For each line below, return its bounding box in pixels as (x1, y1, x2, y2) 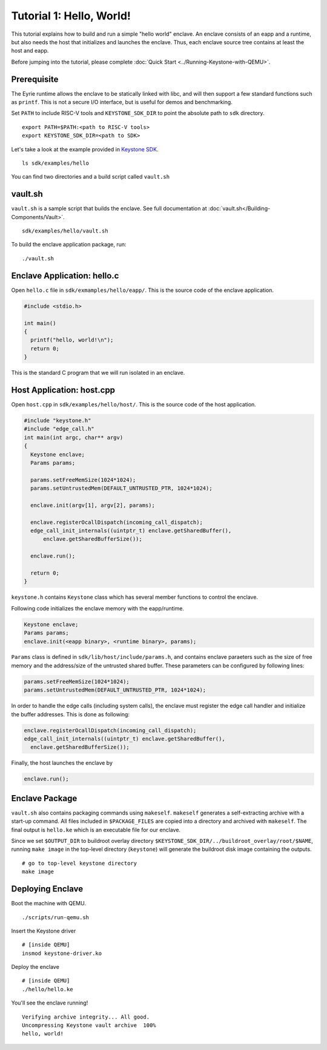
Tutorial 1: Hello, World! (11, 9, 131, 22)
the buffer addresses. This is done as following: (11, 710, 130, 718)
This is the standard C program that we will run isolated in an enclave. (11, 369, 185, 377)
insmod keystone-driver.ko (22, 949, 102, 957)
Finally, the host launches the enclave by (11, 759, 113, 767)
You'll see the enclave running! (11, 999, 88, 1006)
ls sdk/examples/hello (22, 159, 90, 167)
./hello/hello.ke (22, 986, 73, 992)
